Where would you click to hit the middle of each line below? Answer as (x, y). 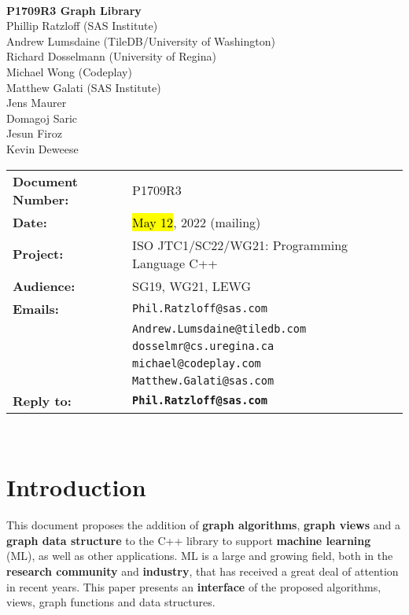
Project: (38, 254)
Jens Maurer (37, 103)
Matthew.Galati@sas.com (203, 380)
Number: (41, 199)
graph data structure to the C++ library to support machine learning (189, 540)
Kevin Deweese (42, 148)
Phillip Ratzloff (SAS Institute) (82, 26)
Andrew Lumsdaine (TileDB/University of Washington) (141, 41)
